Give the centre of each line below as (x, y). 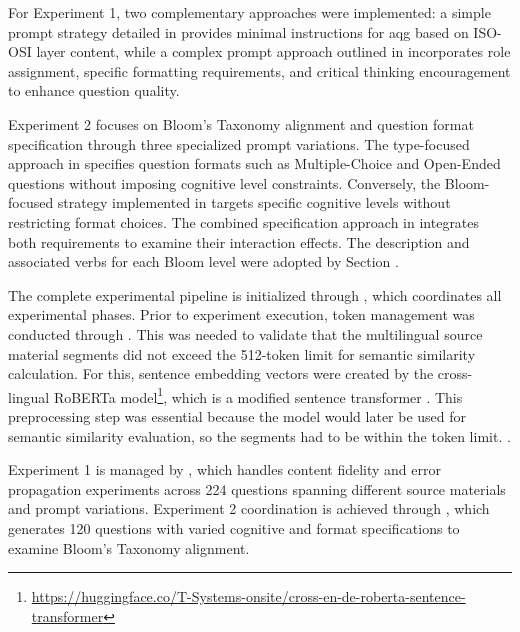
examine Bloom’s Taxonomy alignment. (129, 547)
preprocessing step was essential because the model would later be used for (237, 415)
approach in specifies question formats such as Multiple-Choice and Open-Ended (254, 163)
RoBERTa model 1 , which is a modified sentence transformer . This (258, 395)
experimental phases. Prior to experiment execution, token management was (241, 314)
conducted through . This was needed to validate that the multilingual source (245, 333)
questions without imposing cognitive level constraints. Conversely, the (224, 182)
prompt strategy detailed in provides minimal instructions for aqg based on (238, 31)
